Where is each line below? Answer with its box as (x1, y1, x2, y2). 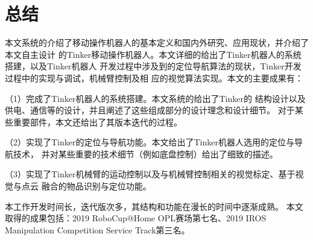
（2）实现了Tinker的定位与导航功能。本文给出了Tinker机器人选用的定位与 (5, 136, 294, 148)
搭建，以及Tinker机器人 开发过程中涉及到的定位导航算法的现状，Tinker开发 (5, 60, 302, 72)
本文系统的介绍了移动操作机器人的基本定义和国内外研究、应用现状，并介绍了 (5, 36, 309, 49)
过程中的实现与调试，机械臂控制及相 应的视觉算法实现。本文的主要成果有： (5, 71, 303, 84)
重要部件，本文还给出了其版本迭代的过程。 (13, 115, 182, 128)
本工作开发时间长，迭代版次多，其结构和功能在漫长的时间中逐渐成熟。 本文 (5, 200, 303, 212)
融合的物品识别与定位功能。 (41, 180, 151, 192)
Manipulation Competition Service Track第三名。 (5, 223, 190, 236)
